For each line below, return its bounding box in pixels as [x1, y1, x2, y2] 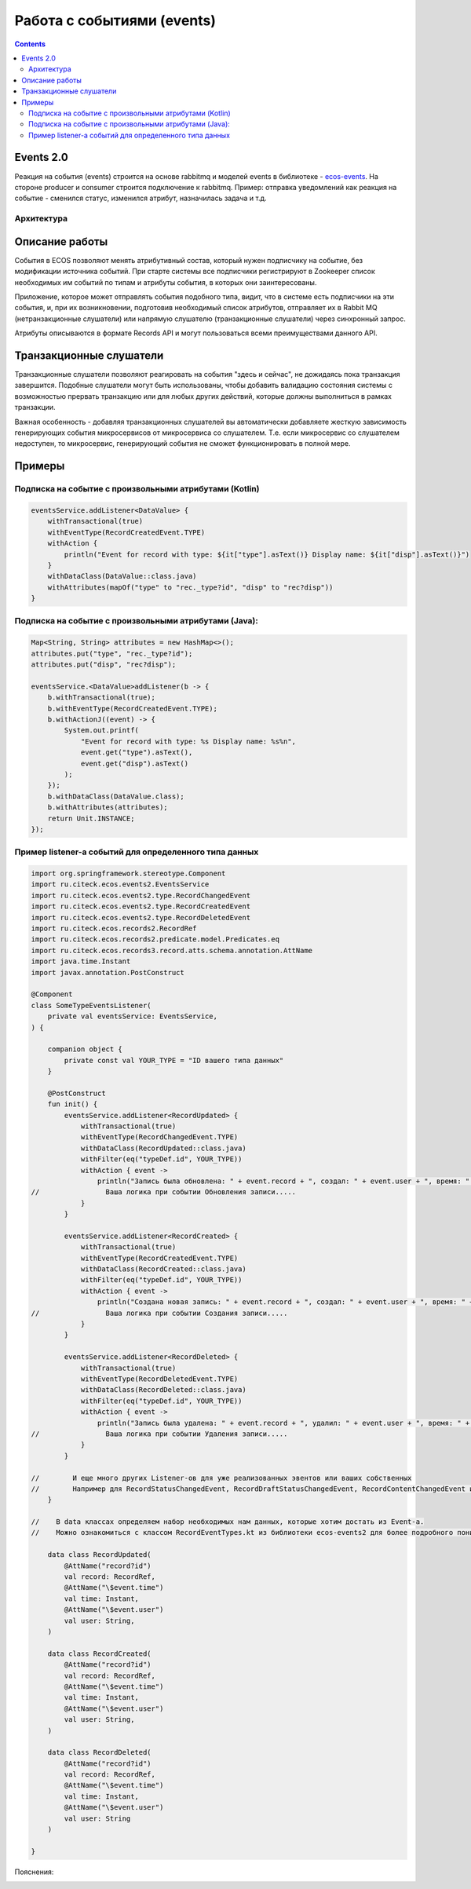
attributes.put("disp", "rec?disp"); [31, 660, 177, 669]
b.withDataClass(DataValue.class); [47, 791, 184, 801]
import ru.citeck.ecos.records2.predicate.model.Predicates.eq [31, 935, 280, 944]
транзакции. [14, 403, 56, 412]
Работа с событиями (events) [14, 12, 216, 29]
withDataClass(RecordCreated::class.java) [80, 1265, 246, 1273]
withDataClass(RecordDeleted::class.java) [80, 1386, 246, 1394]
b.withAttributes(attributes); [47, 803, 168, 812]
